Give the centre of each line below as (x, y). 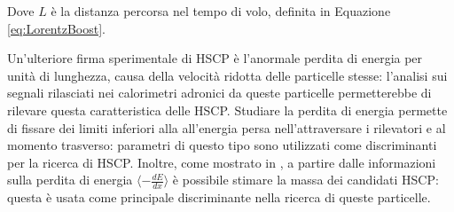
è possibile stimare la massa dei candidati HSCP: (305, 180)
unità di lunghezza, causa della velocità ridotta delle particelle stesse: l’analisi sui (227, 75)
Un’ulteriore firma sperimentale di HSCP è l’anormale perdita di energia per (215, 58)
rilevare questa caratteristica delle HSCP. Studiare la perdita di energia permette (227, 110)
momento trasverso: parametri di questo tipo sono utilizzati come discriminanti (222, 145)
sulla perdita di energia (70, 180)
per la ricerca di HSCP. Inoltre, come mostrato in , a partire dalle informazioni (222, 162)
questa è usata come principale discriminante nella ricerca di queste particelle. (219, 197)
